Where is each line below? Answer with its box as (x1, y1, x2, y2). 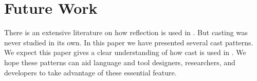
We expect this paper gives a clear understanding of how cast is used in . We (4, 47, 246, 58)
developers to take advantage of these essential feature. (4, 67, 177, 77)
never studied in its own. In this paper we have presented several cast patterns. (4, 37, 253, 47)
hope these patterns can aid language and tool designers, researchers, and (4, 57, 235, 67)
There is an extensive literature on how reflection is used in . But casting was (4, 27, 248, 38)
